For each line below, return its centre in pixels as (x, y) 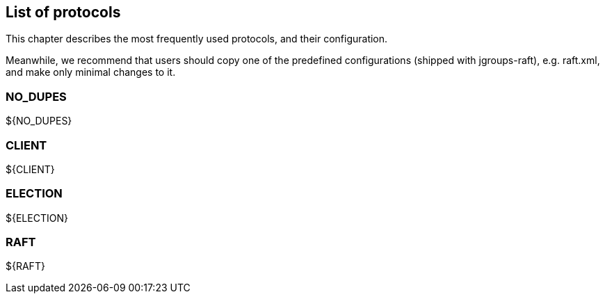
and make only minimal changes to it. (91, 72)
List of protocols (63, 12)
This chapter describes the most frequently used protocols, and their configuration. (197, 39)
